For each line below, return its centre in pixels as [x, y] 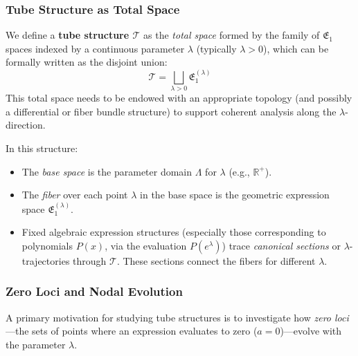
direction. [26, 125]
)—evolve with [311, 331]
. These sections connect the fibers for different [216, 260]
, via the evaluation [146, 245]
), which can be [296, 48]
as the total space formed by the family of [232, 35]
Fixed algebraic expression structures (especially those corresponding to [174, 232]
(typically [216, 48]
